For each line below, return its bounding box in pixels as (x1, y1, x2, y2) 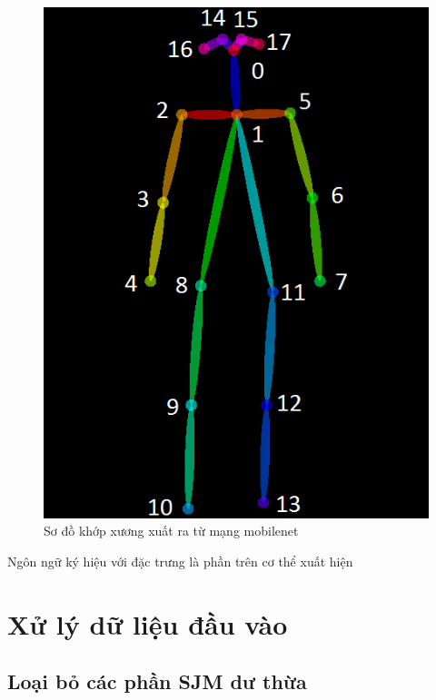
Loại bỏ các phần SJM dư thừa (7, 667, 307, 695)
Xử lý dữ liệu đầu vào (7, 605, 288, 642)
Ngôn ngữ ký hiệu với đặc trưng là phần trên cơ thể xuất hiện (7, 551, 353, 570)
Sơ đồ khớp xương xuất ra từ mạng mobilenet (44, 521, 299, 540)
